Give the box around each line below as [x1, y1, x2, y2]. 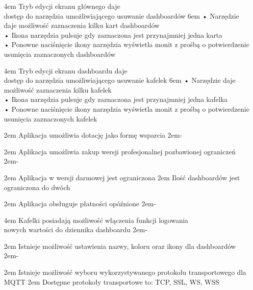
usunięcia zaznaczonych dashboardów [4, 48, 116, 59]
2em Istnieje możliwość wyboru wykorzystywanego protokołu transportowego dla [4, 267, 247, 277]
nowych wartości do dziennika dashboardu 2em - [4, 224, 148, 235]
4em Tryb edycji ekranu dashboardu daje [4, 65, 127, 75]
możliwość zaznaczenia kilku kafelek [4, 84, 112, 95]
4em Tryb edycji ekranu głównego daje [4, 1, 120, 11]
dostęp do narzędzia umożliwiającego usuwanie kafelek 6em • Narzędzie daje [4, 75, 236, 85]
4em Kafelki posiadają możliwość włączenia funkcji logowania [4, 215, 188, 225]
